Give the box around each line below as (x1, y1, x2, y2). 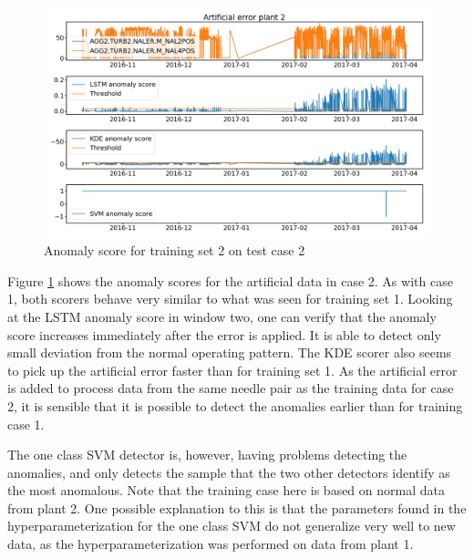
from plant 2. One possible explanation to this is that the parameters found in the (7, 498, 467, 517)
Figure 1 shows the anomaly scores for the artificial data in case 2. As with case (7, 271, 453, 290)
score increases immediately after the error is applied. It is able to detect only (7, 325, 441, 344)
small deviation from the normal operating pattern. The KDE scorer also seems (7, 343, 452, 362)
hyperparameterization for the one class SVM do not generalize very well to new (7, 516, 456, 535)
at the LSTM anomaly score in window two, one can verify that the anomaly (7, 306, 437, 326)
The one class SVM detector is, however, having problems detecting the (7, 445, 407, 464)
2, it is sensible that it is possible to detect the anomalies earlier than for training (7, 396, 463, 415)
